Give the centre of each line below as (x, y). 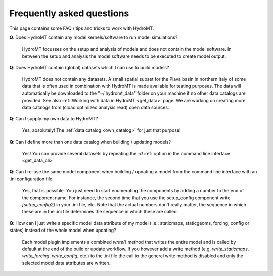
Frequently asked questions (69, 13)
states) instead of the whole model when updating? (63, 231)
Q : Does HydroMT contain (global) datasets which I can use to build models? (89, 68)
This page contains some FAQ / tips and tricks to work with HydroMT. (82, 28)
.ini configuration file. (31, 179)
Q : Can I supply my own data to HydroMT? (54, 119)
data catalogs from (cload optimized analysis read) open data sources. (96, 107)
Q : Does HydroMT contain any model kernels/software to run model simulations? (94, 37)
